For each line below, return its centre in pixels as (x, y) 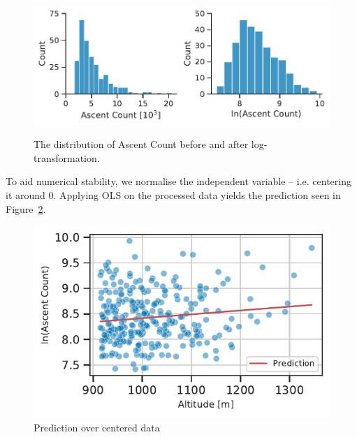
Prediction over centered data (97, 428)
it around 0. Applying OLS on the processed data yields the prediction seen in (173, 195)
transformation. (67, 157)
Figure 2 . (26, 208)
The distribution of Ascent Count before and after (141, 144)
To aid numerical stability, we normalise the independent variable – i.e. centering (178, 181)
